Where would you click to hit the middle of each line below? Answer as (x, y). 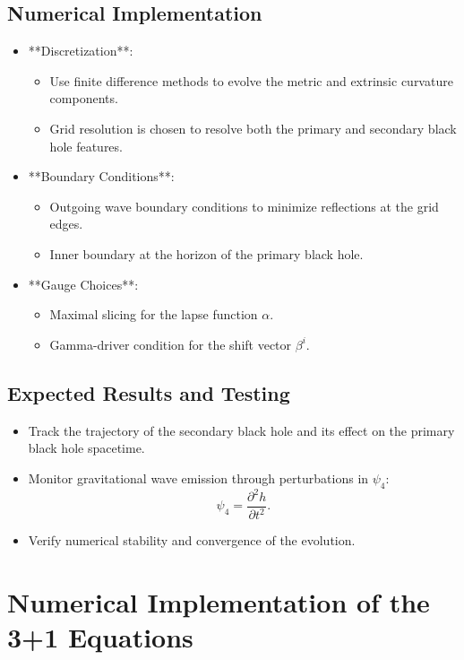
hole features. (86, 146)
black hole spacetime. (86, 448)
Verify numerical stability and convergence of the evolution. (192, 540)
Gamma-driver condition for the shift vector (171, 344)
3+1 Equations (100, 637)
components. (84, 98)
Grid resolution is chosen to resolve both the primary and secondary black (253, 128)
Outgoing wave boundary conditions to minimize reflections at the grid (244, 206)
